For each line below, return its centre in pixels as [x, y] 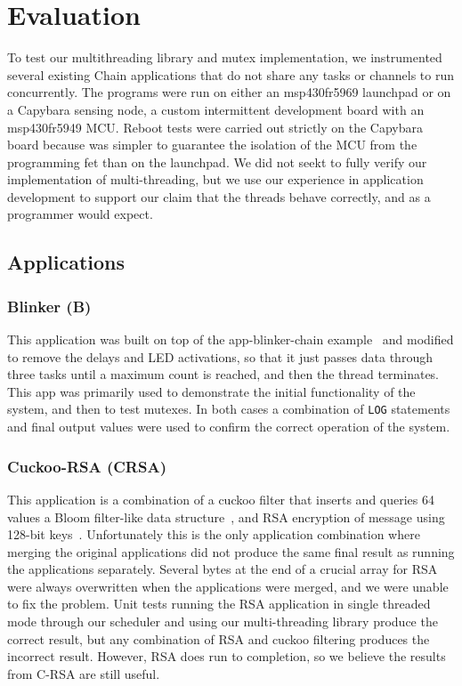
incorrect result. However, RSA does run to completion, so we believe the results [227, 656]
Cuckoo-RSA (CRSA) [87, 466]
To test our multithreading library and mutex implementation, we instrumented [225, 57]
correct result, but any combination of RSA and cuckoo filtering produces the [219, 638]
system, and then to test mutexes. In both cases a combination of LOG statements [229, 409]
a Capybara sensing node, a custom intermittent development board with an [216, 109]
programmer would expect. [80, 214]
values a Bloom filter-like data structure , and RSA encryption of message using [226, 517]
